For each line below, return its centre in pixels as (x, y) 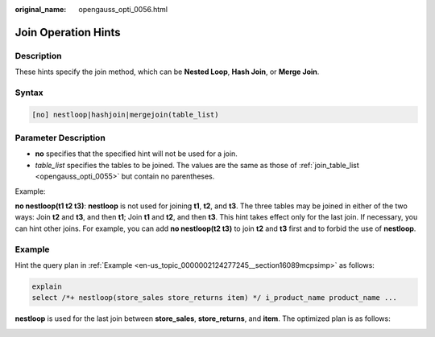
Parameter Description (60, 138)
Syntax (29, 92)
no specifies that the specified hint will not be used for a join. (136, 154)
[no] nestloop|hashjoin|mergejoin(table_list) (125, 114)
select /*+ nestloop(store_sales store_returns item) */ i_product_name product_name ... (215, 298)
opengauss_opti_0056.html (123, 9)
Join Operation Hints (68, 32)
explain (47, 286)
